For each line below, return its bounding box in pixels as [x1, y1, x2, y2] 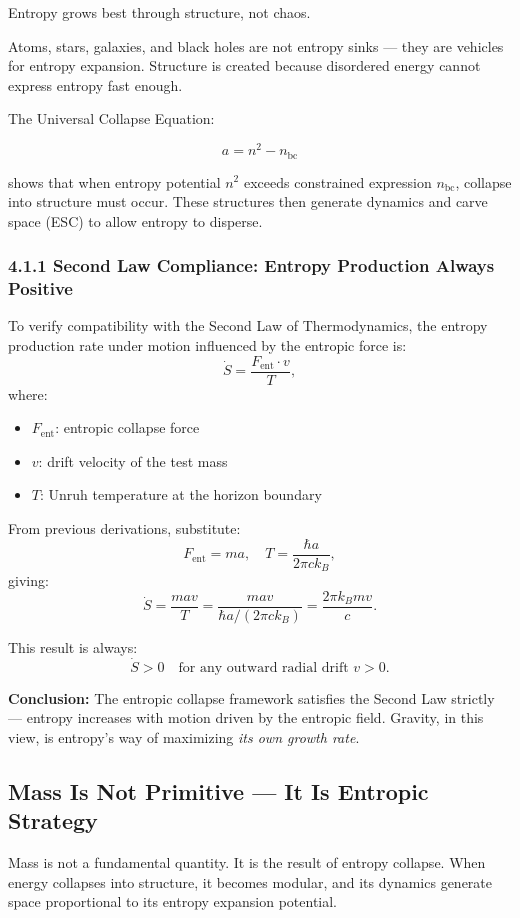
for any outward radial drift [178, 660, 349, 675]
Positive [8, 276, 73, 301]
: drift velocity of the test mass [38, 450, 228, 471]
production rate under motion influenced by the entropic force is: [8, 335, 407, 356]
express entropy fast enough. [8, 74, 183, 95]
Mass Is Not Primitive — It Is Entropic [8, 775, 429, 806]
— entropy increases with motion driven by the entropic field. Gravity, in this [8, 707, 484, 728]
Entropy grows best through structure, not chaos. [8, 2, 311, 22]
